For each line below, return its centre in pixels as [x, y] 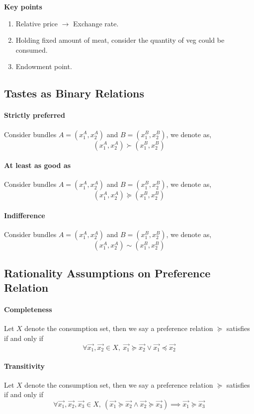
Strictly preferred [35, 115]
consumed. [32, 49]
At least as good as [38, 165]
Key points [23, 6]
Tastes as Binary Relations [74, 93]
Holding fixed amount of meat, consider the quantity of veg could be [120, 40]
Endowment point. [44, 66]
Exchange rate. [96, 23]
